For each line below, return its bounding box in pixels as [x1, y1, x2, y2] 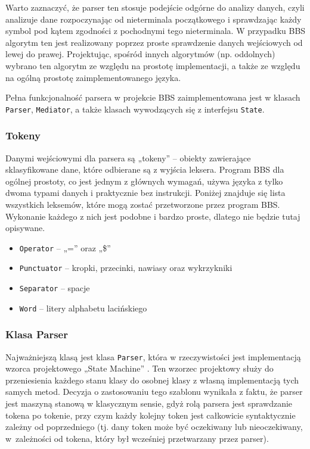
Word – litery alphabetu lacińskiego [19, 301, 147, 314]
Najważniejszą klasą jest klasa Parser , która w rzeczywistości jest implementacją [5, 350, 301, 363]
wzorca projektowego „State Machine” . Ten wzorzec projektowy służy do [5, 362, 274, 375]
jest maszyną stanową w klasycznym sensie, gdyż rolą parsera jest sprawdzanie [5, 397, 293, 410]
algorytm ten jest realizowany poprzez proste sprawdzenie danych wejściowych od [5, 36, 303, 48]
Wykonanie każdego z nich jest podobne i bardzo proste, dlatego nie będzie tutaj [5, 210, 300, 222]
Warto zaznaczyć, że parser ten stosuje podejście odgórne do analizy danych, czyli [5, 1, 305, 13]
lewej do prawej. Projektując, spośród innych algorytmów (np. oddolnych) [5, 48, 275, 60]
